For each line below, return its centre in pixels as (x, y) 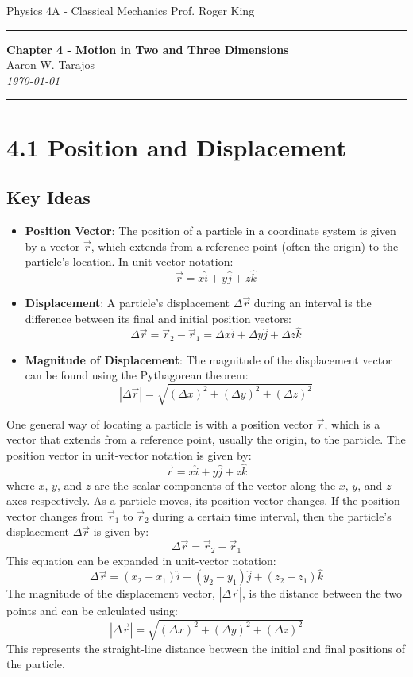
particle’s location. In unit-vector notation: (129, 262)
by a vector (52, 246)
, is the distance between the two (322, 593)
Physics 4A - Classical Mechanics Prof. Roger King (131, 10)
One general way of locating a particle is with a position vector (160, 423)
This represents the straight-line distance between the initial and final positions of (206, 648)
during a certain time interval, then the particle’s (272, 515)
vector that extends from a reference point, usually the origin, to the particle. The (206, 439)
